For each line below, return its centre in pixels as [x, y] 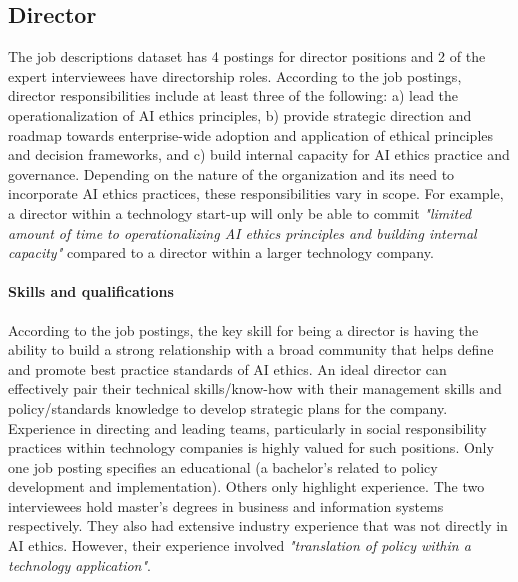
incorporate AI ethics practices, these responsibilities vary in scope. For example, [256, 193]
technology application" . [79, 564]
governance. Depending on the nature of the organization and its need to [231, 173]
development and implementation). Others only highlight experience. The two [246, 486]
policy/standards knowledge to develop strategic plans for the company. [228, 407]
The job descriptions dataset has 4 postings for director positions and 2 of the [247, 56]
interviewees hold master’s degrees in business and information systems [226, 505]
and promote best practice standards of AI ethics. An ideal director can [227, 368]
